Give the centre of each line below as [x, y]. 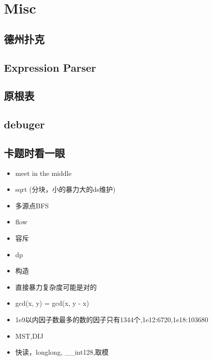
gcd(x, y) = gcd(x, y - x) [52, 303]
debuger [24, 124]
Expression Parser [50, 67]
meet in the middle [43, 173]
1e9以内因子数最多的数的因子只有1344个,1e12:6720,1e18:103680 [112, 320]
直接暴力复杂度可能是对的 [56, 287]
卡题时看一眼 [34, 152]
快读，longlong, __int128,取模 [62, 352]
